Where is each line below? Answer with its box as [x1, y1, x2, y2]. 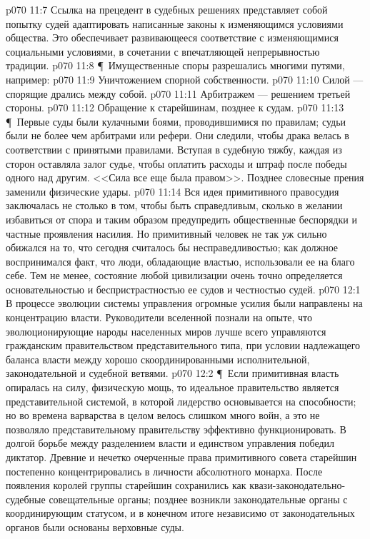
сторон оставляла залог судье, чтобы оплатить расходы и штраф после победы [6, 156, 347, 171]
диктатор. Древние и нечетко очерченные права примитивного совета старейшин [6, 450, 357, 464]
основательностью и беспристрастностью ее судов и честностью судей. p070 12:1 [6, 281, 361, 296]
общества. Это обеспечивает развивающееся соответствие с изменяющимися [6, 30, 339, 45]
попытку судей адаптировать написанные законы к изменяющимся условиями [6, 16, 344, 31]
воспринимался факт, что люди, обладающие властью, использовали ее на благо [6, 253, 355, 268]
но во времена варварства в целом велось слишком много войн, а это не [6, 408, 320, 423]
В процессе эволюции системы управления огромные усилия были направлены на [6, 296, 363, 311]
